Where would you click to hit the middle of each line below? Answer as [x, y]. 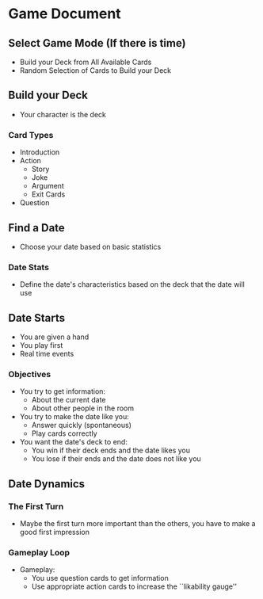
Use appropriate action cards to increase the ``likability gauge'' [134, 586]
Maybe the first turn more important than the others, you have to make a [137, 524]
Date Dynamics [47, 484]
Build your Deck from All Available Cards [86, 62]
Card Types [31, 135]
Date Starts [37, 318]
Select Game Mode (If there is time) [97, 43]
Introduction [40, 152]
